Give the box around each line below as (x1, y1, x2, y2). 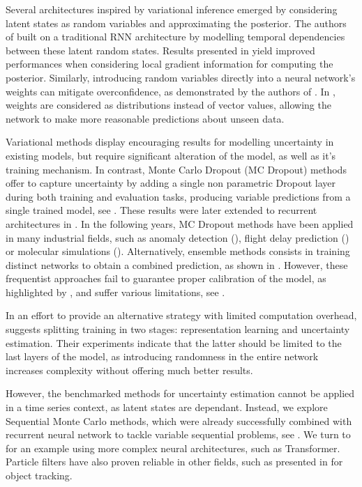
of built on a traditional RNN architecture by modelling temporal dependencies (6, 29, 345, 44)
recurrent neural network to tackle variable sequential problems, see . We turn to (6, 427, 351, 442)
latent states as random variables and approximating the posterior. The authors (6, 15, 347, 30)
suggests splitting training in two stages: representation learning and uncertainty (6, 322, 350, 337)
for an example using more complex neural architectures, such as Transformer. (6, 440, 340, 455)
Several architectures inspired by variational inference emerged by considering (6, 2, 338, 16)
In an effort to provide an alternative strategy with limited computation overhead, (6, 308, 357, 323)
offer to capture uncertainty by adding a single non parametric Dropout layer (6, 176, 336, 190)
